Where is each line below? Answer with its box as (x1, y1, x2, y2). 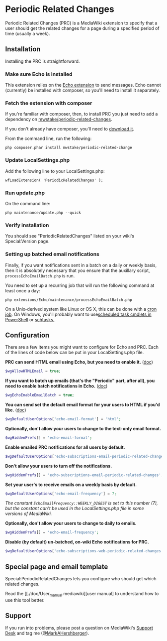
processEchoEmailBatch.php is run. (5, 272, 75, 278)
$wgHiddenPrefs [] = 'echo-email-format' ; (5, 435, 92, 440)
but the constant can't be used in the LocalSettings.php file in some (5, 506, 144, 512)
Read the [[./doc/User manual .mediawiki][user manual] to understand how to (5, 591, 159, 598)
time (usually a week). (5, 30, 51, 36)
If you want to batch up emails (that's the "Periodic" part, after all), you (5, 378, 155, 384)
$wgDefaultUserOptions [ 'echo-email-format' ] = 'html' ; (5, 417, 121, 422)
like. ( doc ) (5, 407, 26, 413)
